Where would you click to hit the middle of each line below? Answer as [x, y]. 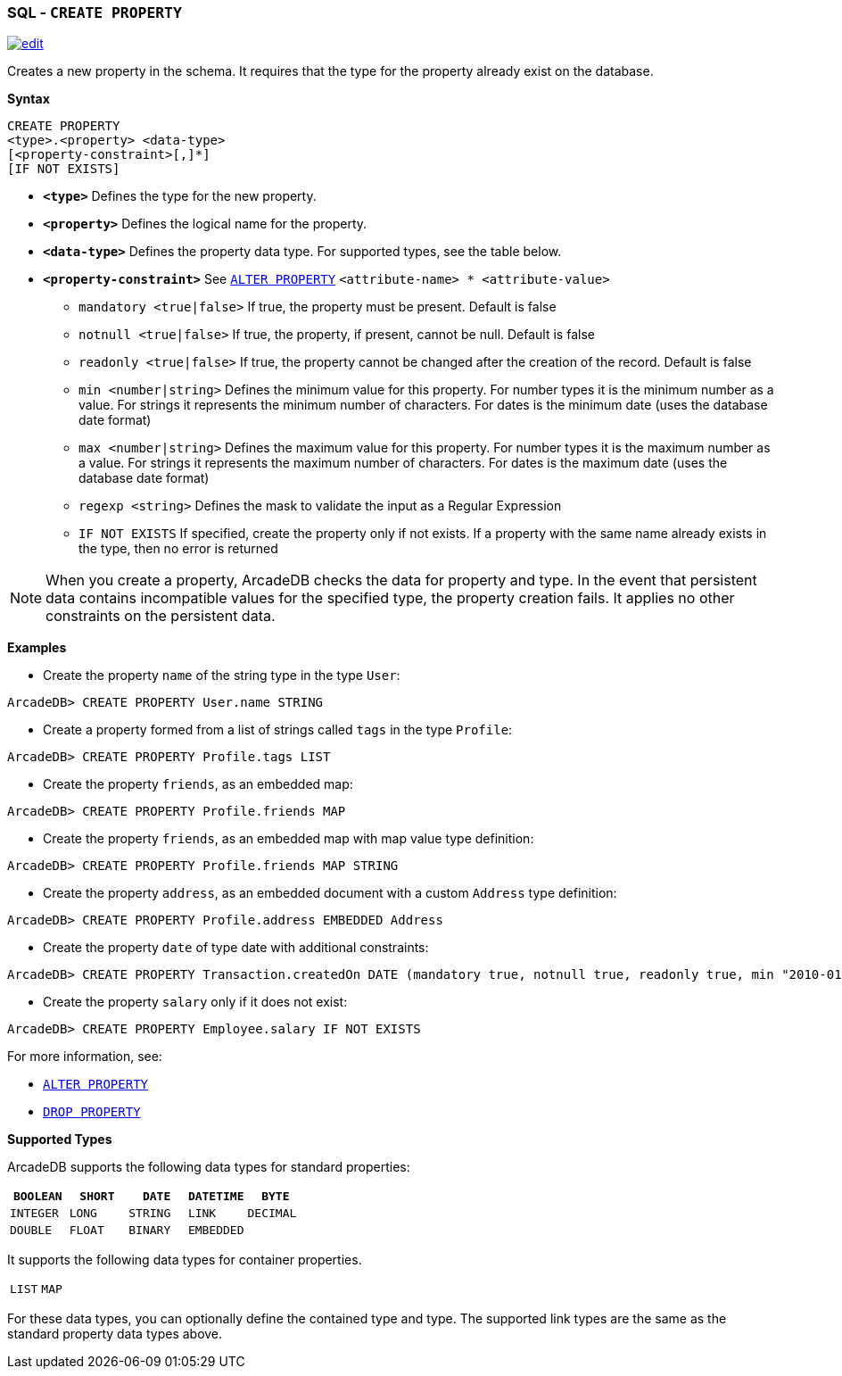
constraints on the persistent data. [161, 616]
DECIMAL [272, 1214]
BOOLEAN [37, 1197]
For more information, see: [85, 1057]
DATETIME [216, 1197]
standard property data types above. [115, 1334]
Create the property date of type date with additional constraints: [236, 948]
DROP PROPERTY [92, 1112]
